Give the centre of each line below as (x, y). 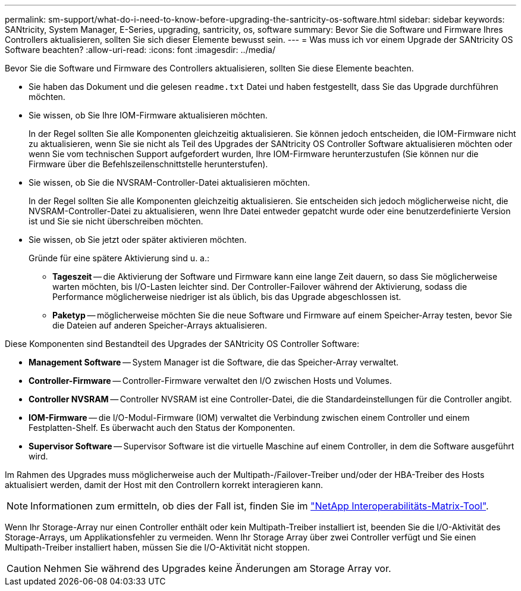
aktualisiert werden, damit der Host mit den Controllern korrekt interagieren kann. (164, 485)
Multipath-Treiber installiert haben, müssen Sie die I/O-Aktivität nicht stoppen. (157, 547)
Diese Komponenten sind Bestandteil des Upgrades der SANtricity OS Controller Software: (182, 344)
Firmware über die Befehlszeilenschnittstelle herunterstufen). (148, 164)
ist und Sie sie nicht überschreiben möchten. (116, 221)
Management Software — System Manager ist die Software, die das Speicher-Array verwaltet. (214, 362)
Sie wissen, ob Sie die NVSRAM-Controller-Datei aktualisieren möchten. (170, 182)
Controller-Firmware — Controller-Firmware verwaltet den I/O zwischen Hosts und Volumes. (210, 381)
